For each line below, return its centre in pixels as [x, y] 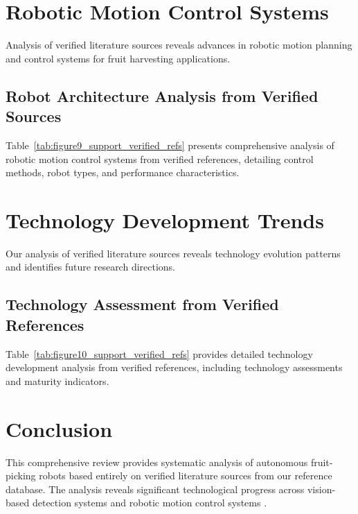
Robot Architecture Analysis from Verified [162, 95]
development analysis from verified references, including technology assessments [174, 367]
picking [21, 476]
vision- [321, 489]
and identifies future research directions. [91, 267]
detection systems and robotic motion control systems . [150, 503]
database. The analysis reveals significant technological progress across [155, 489]
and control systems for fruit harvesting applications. [118, 58]
